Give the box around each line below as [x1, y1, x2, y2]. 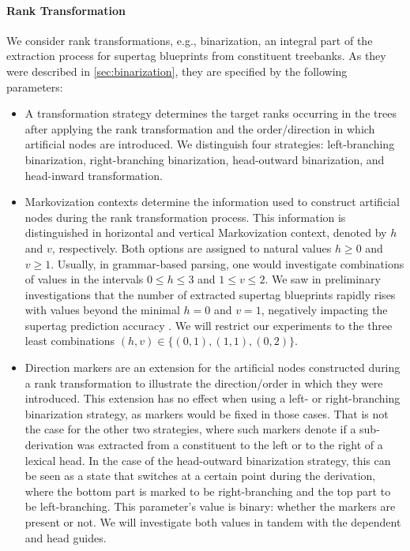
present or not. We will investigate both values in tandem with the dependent [24, 514, 401, 530]
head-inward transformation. [24, 167, 163, 183]
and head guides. [24, 529, 107, 545]
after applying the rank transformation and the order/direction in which [24, 120, 375, 137]
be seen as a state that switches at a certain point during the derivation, [24, 467, 376, 484]
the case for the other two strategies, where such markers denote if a [24, 421, 356, 437]
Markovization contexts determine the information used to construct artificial [24, 193, 400, 210]
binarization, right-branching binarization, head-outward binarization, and [24, 151, 385, 167]
